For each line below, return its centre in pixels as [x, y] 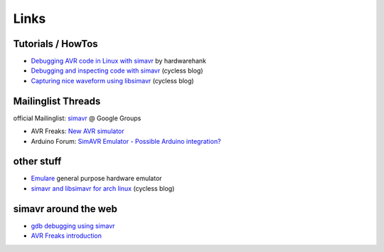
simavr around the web [65, 209]
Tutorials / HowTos [56, 44]
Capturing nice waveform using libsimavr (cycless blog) [113, 80]
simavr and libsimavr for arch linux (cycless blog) [103, 188]
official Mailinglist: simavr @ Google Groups [77, 118]
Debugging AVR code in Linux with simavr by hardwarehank [118, 61]
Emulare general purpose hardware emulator [97, 179]
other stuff [37, 161]
